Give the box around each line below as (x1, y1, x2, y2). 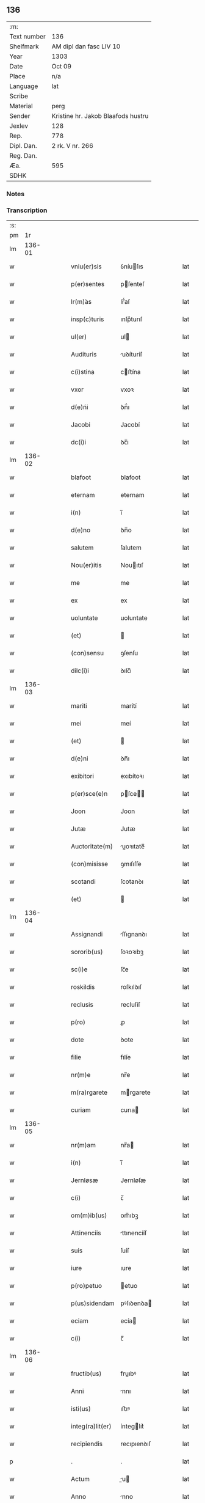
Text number (9, 32, 46, 40)
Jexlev (9, 122, 29, 130)
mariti (71, 702, 87, 710)
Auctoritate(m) (71, 842, 113, 851)
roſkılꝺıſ (120, 983, 142, 991)
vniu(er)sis (71, 262, 102, 271)
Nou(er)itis (71, 561, 102, 570)
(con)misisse (71, 860, 109, 869)
